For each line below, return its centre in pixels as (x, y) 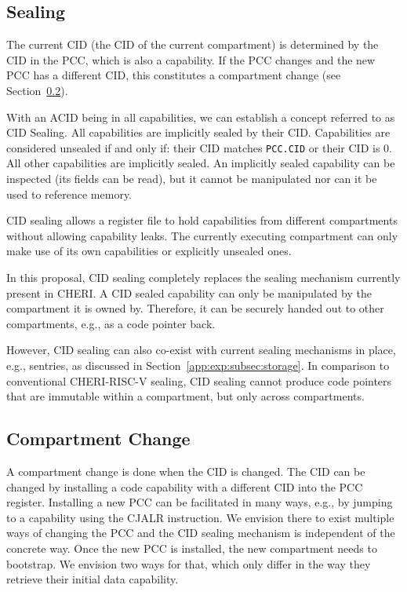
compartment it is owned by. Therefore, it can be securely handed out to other (195, 308)
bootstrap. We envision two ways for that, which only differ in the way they (189, 563)
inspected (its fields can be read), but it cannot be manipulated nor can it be (192, 179)
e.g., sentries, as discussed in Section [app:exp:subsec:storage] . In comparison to (198, 365)
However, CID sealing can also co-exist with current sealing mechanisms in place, (201, 350)
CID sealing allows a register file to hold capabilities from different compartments (202, 220)
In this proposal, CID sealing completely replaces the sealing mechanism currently (203, 277)
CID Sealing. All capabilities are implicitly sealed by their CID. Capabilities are (198, 132)
